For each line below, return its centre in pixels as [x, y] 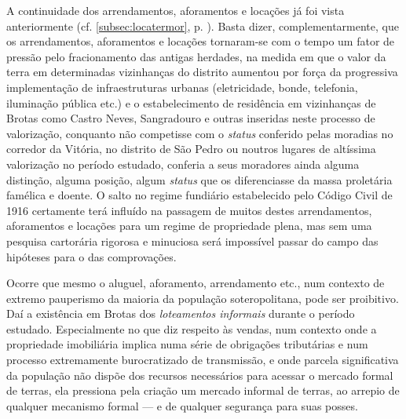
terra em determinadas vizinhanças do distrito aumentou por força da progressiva [202, 72]
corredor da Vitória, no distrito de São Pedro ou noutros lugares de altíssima [191, 149]
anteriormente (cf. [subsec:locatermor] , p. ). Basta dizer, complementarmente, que [203, 26]
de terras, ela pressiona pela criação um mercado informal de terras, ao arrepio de [203, 390]
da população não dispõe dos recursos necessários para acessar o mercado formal [200, 375]
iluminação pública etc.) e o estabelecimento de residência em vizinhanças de [191, 102]
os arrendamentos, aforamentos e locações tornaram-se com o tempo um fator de [201, 41]
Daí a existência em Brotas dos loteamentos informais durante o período [181, 313]
